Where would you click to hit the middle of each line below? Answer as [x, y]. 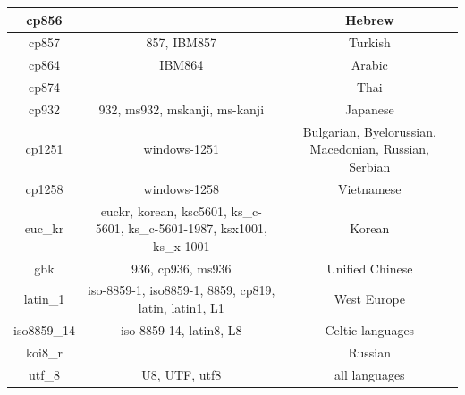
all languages [369, 374]
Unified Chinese [370, 268]
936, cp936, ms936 [182, 268]
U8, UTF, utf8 [182, 374]
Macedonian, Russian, [369, 149]
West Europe [369, 299]
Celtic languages [370, 329]
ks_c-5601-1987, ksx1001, [198, 228]
